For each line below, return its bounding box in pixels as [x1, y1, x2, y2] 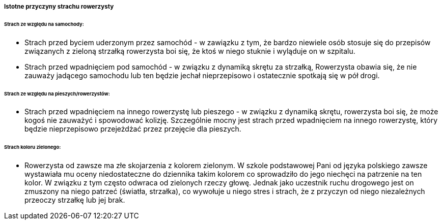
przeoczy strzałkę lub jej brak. [24, 196, 125, 205]
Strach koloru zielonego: [4, 144, 61, 150]
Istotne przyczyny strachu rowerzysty [4, 3, 114, 10]
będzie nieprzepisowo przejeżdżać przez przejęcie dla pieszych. [24, 124, 241, 134]
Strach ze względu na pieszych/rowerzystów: [4, 90, 110, 97]
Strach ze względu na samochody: [4, 21, 84, 27]
